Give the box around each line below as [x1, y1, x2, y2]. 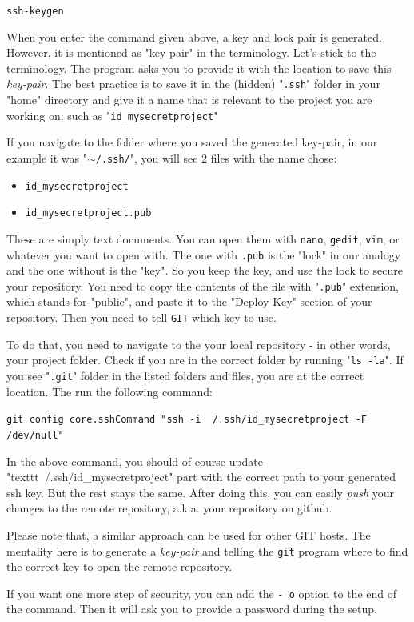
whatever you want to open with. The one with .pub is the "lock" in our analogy [6, 246, 401, 263]
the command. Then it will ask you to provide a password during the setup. [6, 600, 377, 617]
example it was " [6, 149, 87, 166]
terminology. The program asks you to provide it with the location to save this [6, 59, 392, 76]
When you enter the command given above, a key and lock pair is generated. [6, 28, 382, 45]
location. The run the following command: [6, 383, 213, 399]
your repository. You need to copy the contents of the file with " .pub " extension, [6, 277, 399, 294]
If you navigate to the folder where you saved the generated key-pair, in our [6, 134, 378, 150]
